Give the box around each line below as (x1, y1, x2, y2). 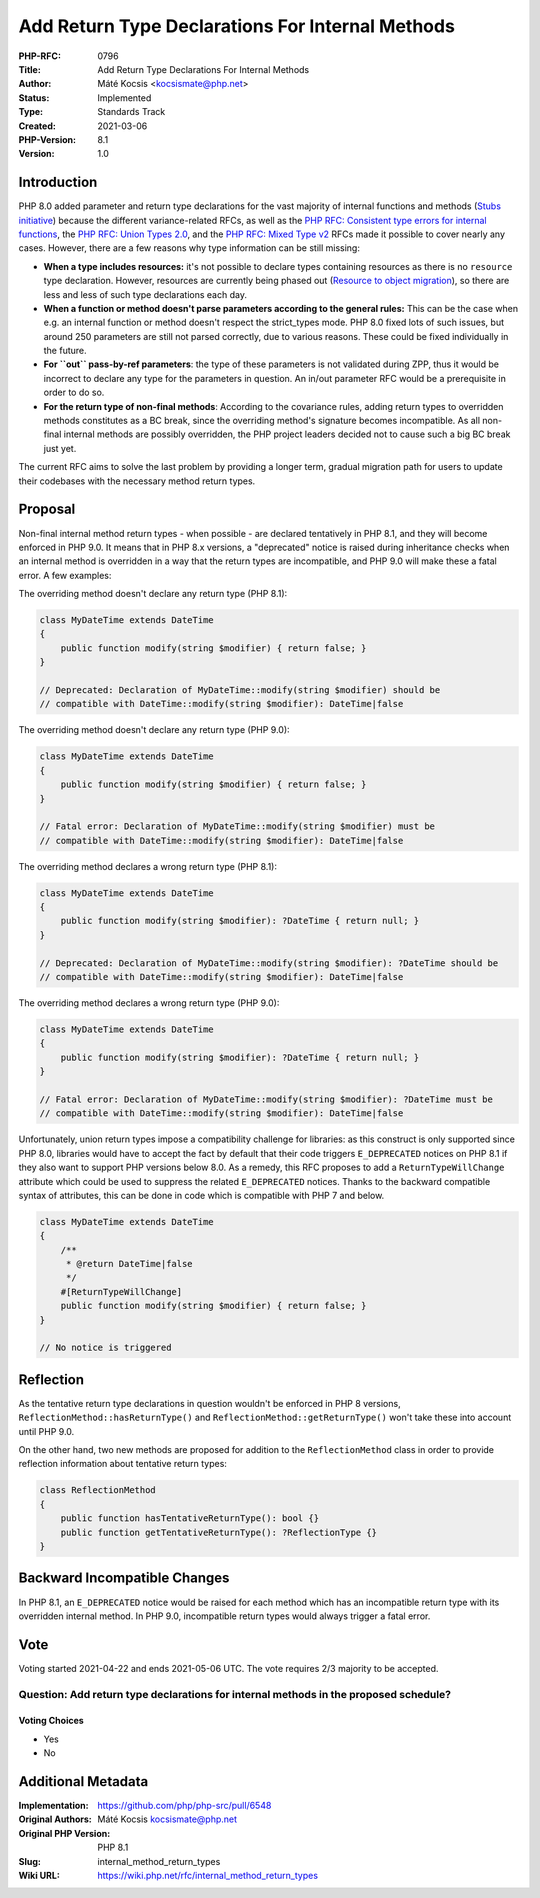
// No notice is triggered (39, 1342, 172, 1354)
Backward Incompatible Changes (18, 1570, 230, 1587)
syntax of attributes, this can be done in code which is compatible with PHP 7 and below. (18, 1189, 385, 1201)
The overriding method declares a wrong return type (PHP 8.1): (18, 860, 278, 872)
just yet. (43, 442, 77, 454)
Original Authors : (18, 1813, 92, 1825)
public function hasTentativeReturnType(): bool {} (60, 1513, 320, 1524)
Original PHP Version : (18, 1827, 111, 1839)
